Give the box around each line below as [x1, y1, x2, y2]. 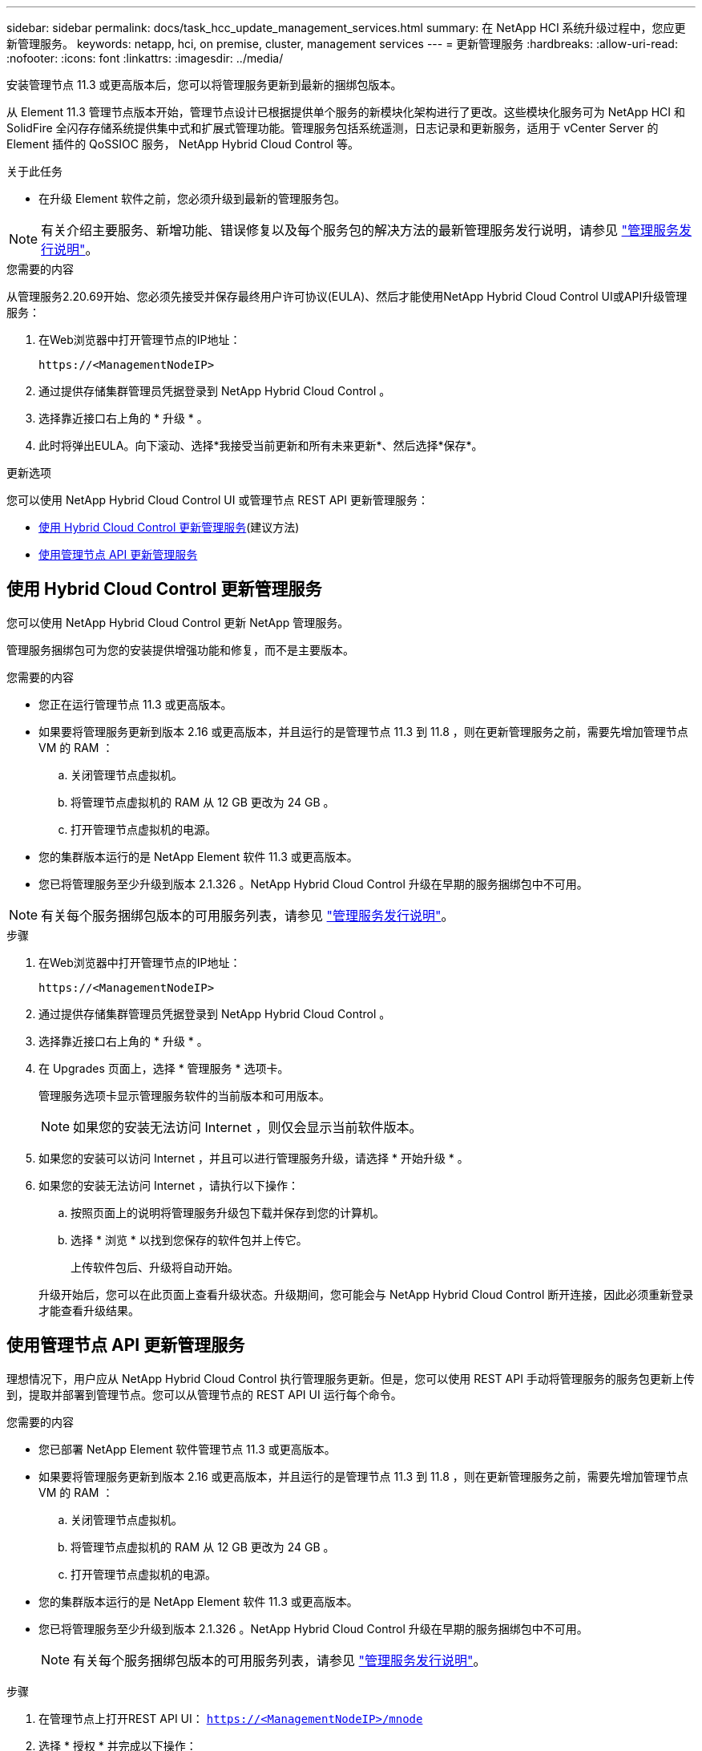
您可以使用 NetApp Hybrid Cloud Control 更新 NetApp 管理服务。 [6, 615, 349, 629]
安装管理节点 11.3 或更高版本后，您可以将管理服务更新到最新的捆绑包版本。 [6, 78, 402, 91]
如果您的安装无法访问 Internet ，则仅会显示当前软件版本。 [73, 1118, 422, 1135]
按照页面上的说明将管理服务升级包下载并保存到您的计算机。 [71, 1205, 385, 1219]
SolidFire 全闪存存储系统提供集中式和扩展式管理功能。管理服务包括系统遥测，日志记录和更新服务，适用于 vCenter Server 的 [6, 121, 659, 135]
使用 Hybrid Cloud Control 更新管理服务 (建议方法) [38, 520, 300, 534]
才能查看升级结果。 [38, 1303, 139, 1317]
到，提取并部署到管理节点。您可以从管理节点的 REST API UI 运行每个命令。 [6, 1387, 402, 1401]
